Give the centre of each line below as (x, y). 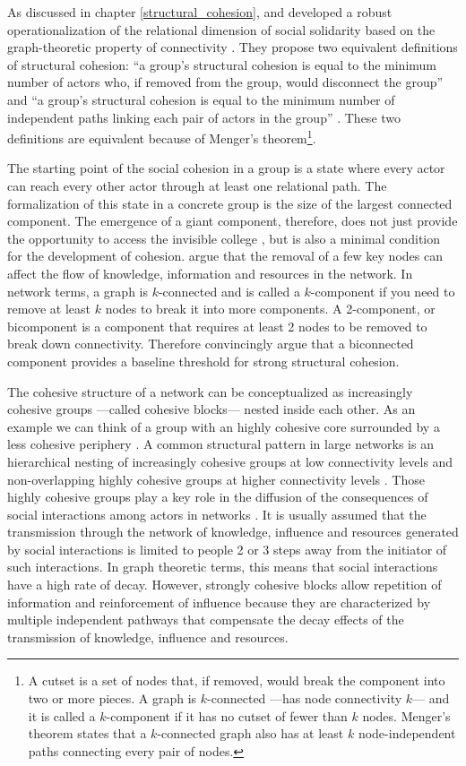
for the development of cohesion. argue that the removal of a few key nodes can (225, 256)
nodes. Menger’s (406, 715)
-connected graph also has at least (250, 733)
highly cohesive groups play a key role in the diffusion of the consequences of (218, 497)
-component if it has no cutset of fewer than (227, 715)
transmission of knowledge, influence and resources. (148, 637)
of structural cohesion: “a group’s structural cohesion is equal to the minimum (222, 64)
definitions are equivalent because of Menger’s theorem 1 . (162, 137)
